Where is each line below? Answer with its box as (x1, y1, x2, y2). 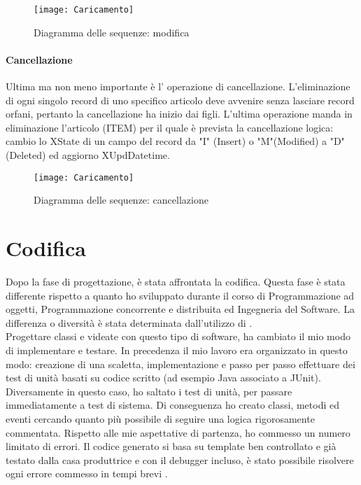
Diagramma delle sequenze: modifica (34, 24, 190, 39)
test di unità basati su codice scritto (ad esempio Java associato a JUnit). (6, 370, 321, 385)
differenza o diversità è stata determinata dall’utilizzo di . (6, 315, 253, 330)
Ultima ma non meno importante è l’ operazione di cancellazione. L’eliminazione (6, 79, 351, 94)
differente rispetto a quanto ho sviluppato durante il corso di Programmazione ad (6, 288, 355, 302)
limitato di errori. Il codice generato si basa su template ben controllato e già (6, 439, 337, 454)
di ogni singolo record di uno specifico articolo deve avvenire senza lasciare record (6, 92, 355, 107)
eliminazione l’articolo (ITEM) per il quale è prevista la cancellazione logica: (6, 120, 334, 134)
